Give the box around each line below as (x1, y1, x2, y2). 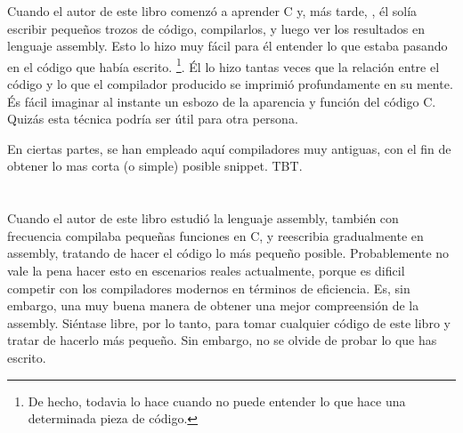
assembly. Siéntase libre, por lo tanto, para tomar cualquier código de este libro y (7, 313, 451, 332)
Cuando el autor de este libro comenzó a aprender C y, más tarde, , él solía (7, 2, 418, 20)
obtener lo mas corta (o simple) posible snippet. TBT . (7, 156, 303, 175)
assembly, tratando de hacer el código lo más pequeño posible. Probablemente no (7, 244, 450, 262)
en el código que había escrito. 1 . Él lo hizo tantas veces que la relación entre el (7, 54, 440, 76)
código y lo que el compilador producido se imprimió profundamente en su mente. (7, 75, 453, 93)
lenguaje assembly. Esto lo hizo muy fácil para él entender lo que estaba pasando (7, 36, 448, 55)
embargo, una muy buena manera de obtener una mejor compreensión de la (7, 296, 419, 315)
